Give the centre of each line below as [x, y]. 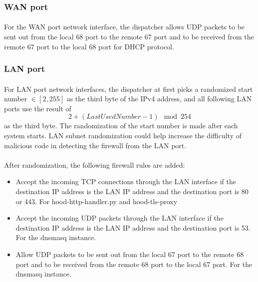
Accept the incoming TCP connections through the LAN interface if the [126, 181]
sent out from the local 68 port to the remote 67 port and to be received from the [129, 37]
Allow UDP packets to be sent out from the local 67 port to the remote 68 [130, 254]
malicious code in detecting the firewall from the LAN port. [95, 145]
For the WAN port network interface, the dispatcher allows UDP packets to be [125, 27]
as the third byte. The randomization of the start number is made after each [121, 126]
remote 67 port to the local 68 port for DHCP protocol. [89, 46]
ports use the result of [38, 108]
